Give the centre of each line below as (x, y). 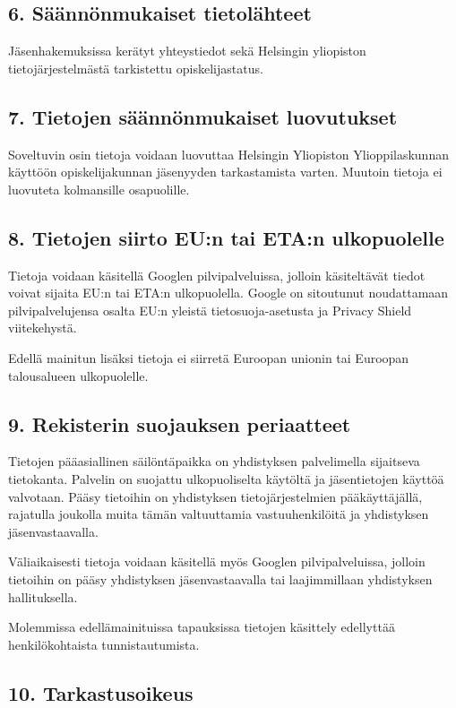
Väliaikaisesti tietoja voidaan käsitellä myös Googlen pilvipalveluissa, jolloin (217, 561)
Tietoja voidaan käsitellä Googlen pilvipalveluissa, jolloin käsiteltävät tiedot (217, 275)
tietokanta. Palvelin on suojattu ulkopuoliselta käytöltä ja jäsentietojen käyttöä (226, 478)
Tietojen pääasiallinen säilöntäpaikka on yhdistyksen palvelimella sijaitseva (214, 461)
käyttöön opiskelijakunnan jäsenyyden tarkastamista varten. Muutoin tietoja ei (225, 172)
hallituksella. (43, 596)
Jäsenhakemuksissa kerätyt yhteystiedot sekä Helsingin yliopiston (187, 51)
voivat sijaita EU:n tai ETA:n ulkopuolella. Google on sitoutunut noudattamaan (228, 293)
